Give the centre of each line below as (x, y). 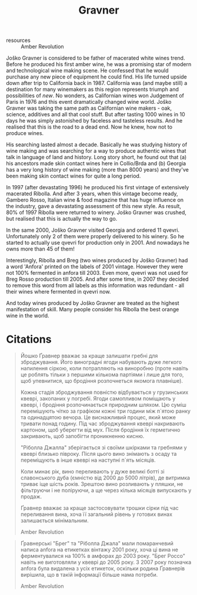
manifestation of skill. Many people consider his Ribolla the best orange (93, 310)
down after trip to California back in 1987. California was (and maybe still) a (97, 83)
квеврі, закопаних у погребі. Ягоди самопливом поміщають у (98, 399)
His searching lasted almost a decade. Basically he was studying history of (97, 144)
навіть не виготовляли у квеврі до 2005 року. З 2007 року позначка (106, 562)
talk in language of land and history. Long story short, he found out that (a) (96, 157)
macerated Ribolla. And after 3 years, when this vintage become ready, (92, 194)
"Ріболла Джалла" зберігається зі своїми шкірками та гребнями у (103, 448)
